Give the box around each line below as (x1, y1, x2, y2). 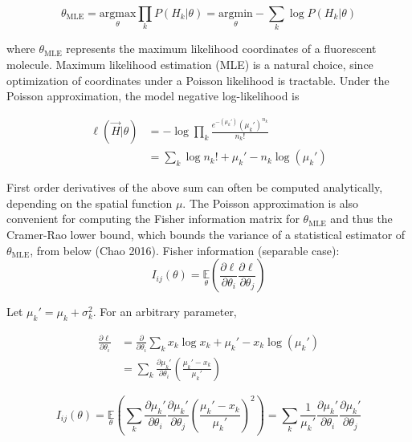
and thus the (330, 210, 393, 227)
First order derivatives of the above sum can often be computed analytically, (6, 179, 383, 196)
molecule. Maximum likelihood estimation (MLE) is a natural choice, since (6, 55, 373, 72)
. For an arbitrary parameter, (92, 303, 237, 320)
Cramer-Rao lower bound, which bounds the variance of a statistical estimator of (6, 225, 406, 242)
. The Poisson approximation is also (182, 194, 359, 211)
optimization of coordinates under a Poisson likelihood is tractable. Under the (6, 71, 390, 88)
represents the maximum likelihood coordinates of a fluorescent (66, 40, 377, 57)
